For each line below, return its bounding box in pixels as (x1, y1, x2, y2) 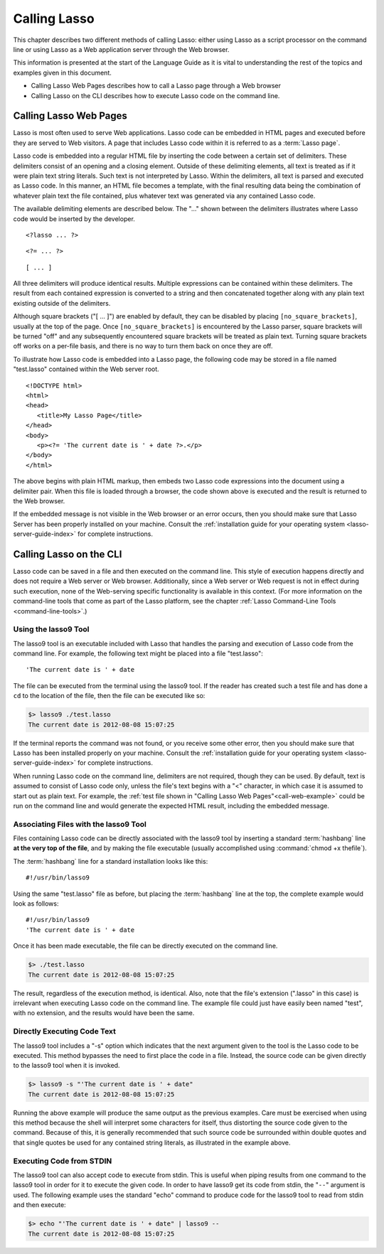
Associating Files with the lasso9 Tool (13, 819, 147, 829)
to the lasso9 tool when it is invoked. (13, 1061, 120, 1070)
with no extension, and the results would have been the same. (13, 1009, 195, 1017)
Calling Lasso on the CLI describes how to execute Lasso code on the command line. (31, 91, 280, 100)
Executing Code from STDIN (13, 1156, 112, 1166)
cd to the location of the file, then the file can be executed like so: (13, 692, 206, 700)
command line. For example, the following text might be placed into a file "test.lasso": (13, 649, 263, 658)
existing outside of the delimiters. (13, 299, 111, 307)
